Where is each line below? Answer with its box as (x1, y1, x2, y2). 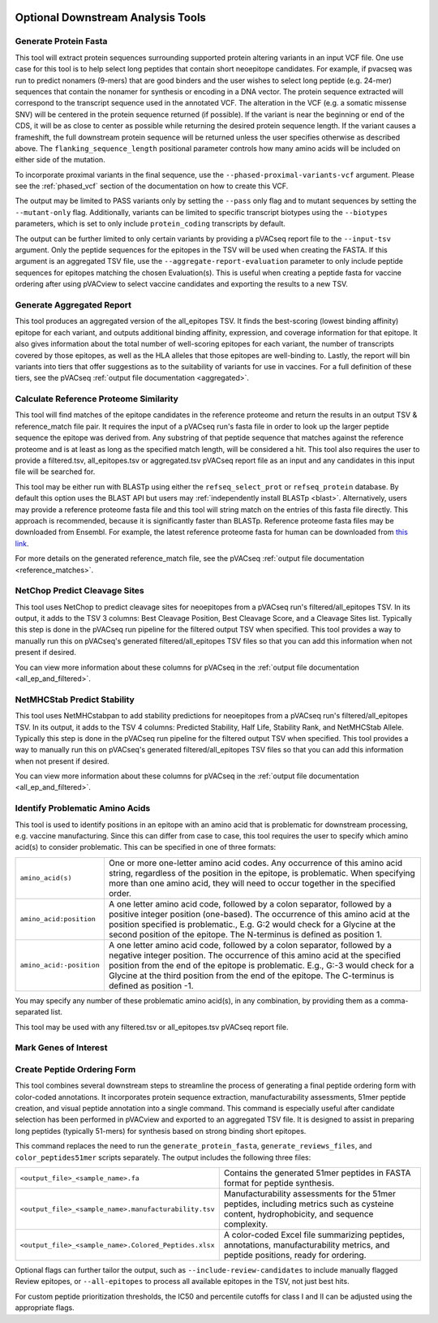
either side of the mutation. (15, 155, 105, 165)
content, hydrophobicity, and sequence (223, 1209, 374, 1219)
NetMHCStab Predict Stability (15, 694, 135, 705)
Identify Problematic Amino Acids (15, 803, 151, 814)
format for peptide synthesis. (223, 1178, 335, 1188)
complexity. (223, 1218, 268, 1230)
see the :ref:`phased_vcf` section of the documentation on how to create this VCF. (15, 181, 289, 191)
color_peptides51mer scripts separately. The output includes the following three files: (15, 1153, 311, 1162)
